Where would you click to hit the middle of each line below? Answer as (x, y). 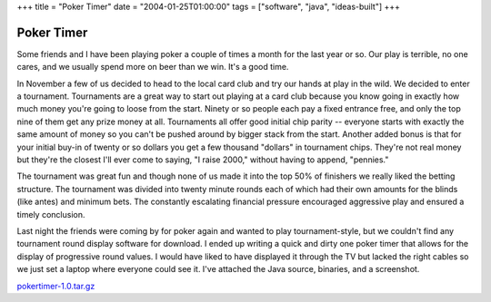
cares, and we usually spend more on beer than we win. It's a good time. (153, 67)
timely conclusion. (51, 214)
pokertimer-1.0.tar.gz (56, 286)
